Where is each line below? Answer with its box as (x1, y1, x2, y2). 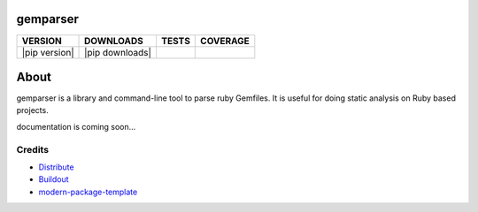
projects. (16, 105, 49, 116)
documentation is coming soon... (16, 121, 136, 132)
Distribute (38, 162, 74, 172)
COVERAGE (200, 34, 250, 47)
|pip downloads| (84, 46, 152, 58)
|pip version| (21, 46, 74, 58)
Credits (16, 143, 49, 155)
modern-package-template (38, 186, 138, 197)
